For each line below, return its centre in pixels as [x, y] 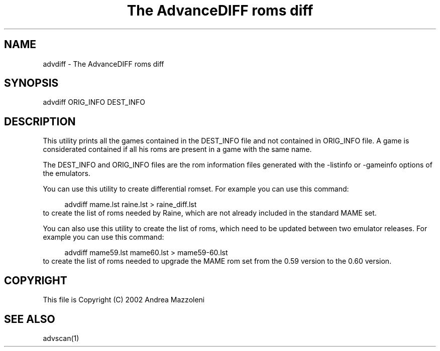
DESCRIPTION [40, 121]
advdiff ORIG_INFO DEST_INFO [94, 102]
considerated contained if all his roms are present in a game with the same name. [177, 149]
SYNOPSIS [31, 83]
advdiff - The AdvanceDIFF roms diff [103, 64]
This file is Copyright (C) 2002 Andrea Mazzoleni [124, 300]
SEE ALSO [30, 319]
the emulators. [67, 173]
